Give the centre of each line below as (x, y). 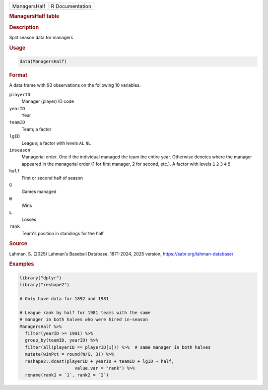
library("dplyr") (41, 278)
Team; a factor (36, 129)
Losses (29, 219)
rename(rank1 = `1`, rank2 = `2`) (67, 375)
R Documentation (71, 6)
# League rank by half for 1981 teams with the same (85, 312)
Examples (22, 264)
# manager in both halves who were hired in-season (84, 320)
